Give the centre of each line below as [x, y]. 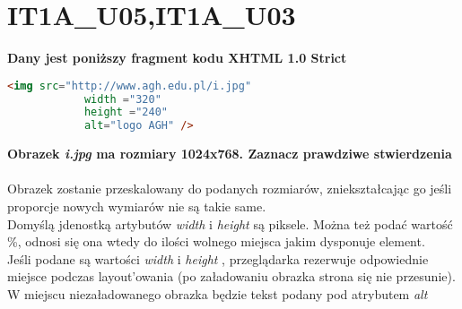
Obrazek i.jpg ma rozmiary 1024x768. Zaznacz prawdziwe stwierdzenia [230, 154]
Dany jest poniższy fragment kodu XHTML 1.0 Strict [177, 58]
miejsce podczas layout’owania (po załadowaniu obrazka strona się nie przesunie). [231, 276]
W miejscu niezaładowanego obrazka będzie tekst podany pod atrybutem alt [218, 293]
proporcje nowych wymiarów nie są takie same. [137, 206]
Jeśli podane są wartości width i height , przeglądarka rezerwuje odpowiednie [218, 258]
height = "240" [126, 112]
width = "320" [122, 99]
